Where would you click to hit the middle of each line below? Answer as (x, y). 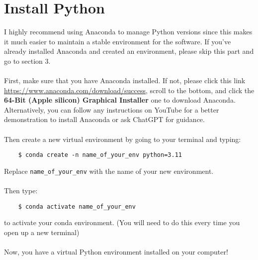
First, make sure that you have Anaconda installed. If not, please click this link (125, 80)
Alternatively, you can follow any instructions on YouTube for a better (112, 109)
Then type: (21, 191)
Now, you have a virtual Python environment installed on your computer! (116, 252)
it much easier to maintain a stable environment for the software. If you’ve (118, 41)
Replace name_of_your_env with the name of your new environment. (109, 171)
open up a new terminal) (42, 232)
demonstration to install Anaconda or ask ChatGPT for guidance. (104, 119)
